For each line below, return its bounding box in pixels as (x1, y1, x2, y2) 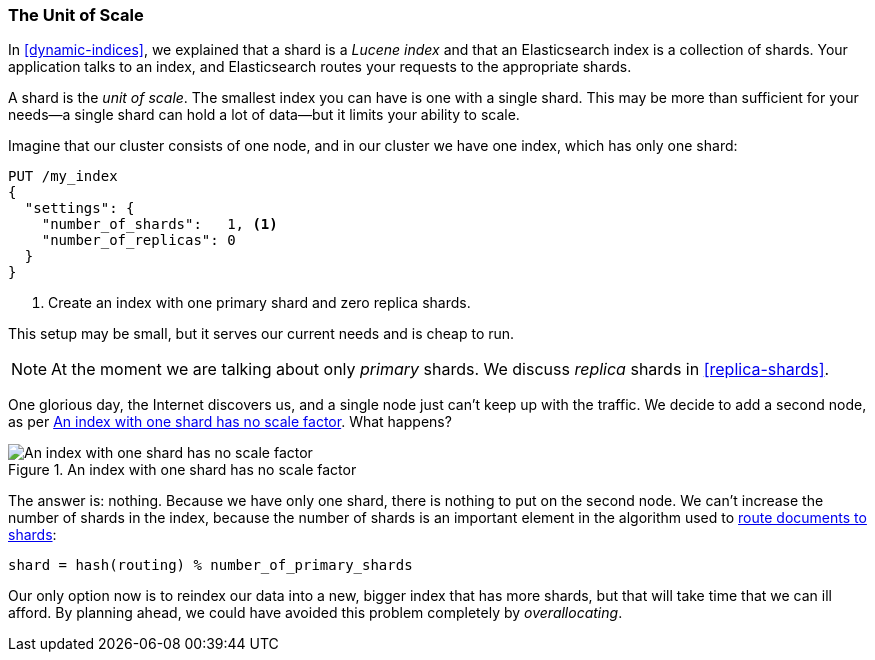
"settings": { (24, 200, 135, 217)
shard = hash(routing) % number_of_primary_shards (8, 557, 413, 574)
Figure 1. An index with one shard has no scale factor (8, 461, 357, 479)
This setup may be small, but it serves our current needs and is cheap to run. (8, 325, 515, 343)
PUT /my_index (8, 168, 118, 185)
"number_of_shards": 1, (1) (41, 216, 278, 233)
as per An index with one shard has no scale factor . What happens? (8, 413, 452, 431)
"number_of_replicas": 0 (41, 232, 236, 249)
